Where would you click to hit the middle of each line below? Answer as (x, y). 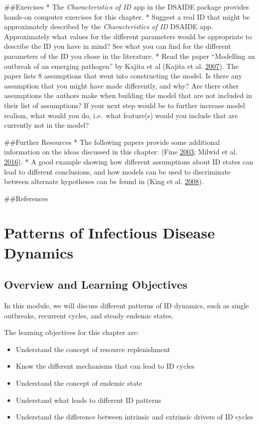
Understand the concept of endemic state (79, 383)
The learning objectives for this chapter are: (72, 332)
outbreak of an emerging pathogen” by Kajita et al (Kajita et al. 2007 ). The (121, 66)
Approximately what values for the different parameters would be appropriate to (128, 36)
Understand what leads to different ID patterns (89, 400)
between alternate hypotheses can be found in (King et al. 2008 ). (104, 181)
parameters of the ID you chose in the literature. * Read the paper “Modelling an (130, 56)
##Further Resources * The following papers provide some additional (112, 142)
